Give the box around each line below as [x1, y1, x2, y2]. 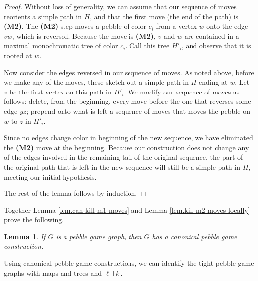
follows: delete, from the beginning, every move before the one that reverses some [4, 96, 251, 106]
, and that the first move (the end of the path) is [90, 11, 239, 21]
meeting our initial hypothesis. [4, 171, 97, 182]
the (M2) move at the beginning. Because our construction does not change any [4, 142, 249, 152]
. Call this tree [125, 40, 170, 51]
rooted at [4, 50, 32, 60]
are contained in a [184, 30, 239, 41]
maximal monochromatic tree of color [4, 40, 118, 51]
